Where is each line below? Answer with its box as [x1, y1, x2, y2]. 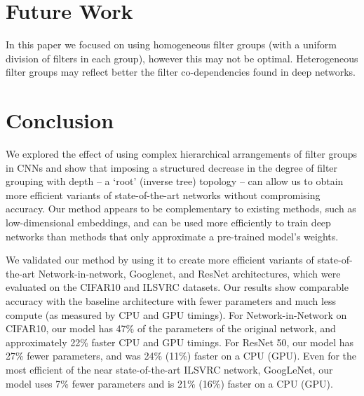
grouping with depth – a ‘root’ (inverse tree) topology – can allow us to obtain [6, 174, 344, 189]
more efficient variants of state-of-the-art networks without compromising [6, 187, 321, 202]
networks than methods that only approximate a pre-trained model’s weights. [6, 228, 339, 243]
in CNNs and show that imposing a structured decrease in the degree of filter [6, 160, 338, 175]
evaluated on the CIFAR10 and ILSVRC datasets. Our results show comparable [6, 280, 349, 294]
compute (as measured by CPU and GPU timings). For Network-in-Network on [6, 307, 347, 322]
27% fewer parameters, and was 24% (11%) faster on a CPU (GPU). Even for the [6, 348, 357, 363]
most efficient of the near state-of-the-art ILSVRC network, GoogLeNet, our [6, 362, 333, 376]
